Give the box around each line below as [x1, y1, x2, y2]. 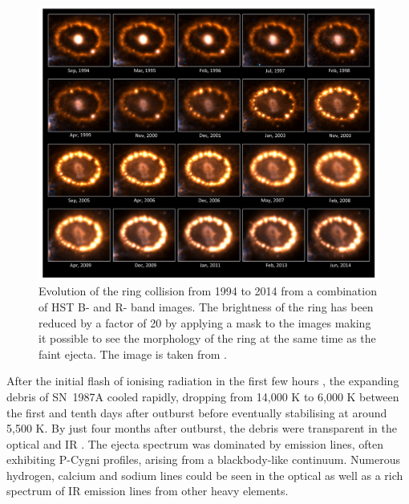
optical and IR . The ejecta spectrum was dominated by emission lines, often [6, 435, 383, 452]
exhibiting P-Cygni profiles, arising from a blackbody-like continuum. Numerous [6, 451, 401, 468]
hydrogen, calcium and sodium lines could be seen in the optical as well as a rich [6, 466, 403, 483]
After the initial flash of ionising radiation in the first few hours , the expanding [6, 372, 399, 389]
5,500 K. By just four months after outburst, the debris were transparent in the [6, 420, 397, 437]
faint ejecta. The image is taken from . [38, 345, 227, 362]
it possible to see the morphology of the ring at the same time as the [38, 330, 376, 347]
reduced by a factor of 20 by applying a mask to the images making [38, 314, 371, 331]
